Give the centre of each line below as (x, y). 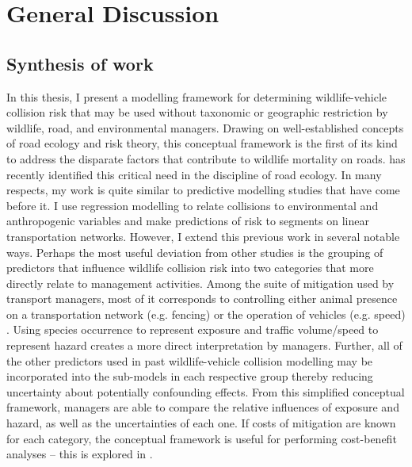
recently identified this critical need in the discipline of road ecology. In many (194, 174)
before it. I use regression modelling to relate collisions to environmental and (193, 205)
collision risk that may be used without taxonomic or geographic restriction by (197, 112)
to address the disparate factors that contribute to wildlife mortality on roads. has (206, 158)
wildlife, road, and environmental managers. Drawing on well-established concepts (205, 127)
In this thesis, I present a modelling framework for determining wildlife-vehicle (197, 96)
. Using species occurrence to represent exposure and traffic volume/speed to (193, 329)
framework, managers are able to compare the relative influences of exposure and (203, 407)
